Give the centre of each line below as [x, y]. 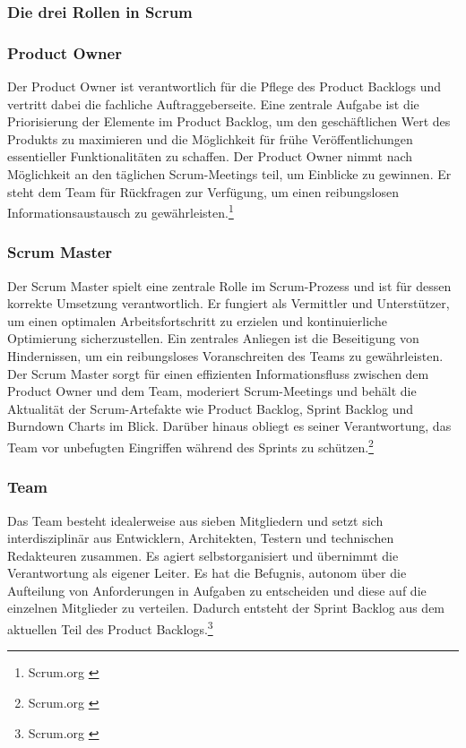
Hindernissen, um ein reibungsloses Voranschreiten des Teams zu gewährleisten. [225, 356]
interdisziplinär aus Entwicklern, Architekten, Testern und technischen [201, 538]
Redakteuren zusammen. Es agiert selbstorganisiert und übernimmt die [203, 555]
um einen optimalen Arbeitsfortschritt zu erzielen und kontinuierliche [197, 320]
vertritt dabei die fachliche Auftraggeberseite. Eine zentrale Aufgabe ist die [213, 103]
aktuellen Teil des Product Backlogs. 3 [110, 628]
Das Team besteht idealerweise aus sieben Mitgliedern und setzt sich [195, 520]
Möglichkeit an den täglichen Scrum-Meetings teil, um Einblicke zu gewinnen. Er [229, 174]
